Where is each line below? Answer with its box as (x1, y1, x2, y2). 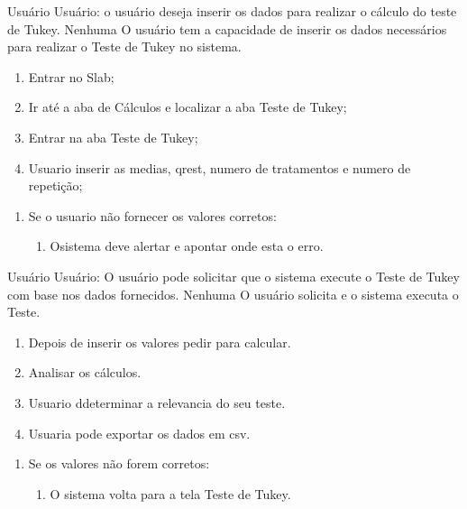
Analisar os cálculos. (28, 363, 142, 382)
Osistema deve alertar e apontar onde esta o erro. (50, 236, 324, 255)
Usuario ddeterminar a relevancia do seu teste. (28, 393, 286, 412)
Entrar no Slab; (28, 67, 114, 86)
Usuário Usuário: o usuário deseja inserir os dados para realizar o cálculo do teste (7, 2, 457, 20)
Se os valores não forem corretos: (28, 454, 210, 473)
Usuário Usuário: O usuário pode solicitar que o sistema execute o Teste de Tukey (7, 266, 460, 285)
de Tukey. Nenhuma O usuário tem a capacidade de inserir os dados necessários (7, 19, 447, 38)
